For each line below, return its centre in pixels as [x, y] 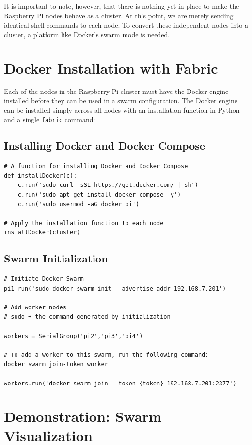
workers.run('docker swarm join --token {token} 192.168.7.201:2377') [120, 383]
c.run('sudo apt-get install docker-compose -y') [99, 194]
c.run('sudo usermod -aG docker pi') [79, 204]
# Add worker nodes [35, 307]
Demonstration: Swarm [83, 416]
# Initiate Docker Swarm [44, 279]
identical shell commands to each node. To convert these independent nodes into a [126, 25]
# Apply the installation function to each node [84, 223]
